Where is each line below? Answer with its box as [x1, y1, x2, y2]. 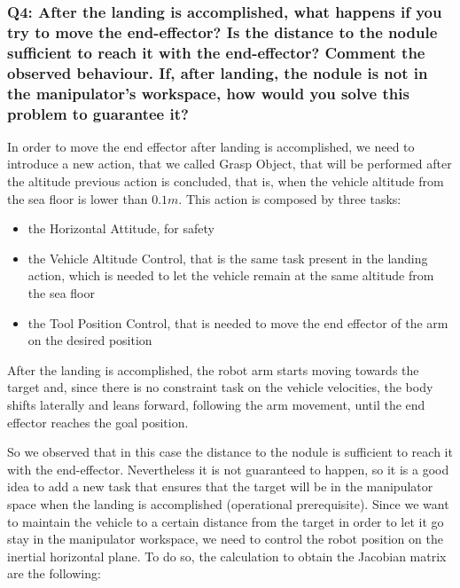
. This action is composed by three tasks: [178, 189, 402, 208]
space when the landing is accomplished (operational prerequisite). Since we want [7, 494, 449, 513]
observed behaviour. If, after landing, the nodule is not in [7, 61, 428, 83]
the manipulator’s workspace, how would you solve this [7, 82, 409, 104]
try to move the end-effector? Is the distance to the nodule [7, 20, 438, 43]
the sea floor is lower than [7, 189, 148, 208]
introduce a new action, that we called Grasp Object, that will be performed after [7, 154, 452, 173]
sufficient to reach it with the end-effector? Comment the [7, 41, 425, 63]
